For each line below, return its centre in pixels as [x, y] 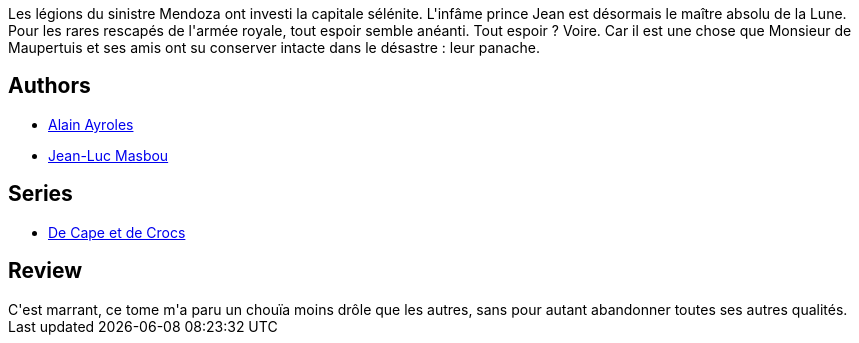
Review [45, 271]
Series [40, 194]
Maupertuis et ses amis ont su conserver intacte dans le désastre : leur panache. [274, 47]
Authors [49, 86]
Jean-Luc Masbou [108, 155]
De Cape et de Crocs [117, 232]
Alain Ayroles [91, 124]
